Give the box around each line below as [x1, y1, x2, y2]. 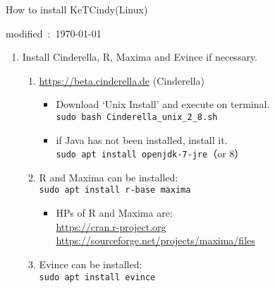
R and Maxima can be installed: [39, 169, 178, 184]
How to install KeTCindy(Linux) [6, 2, 148, 16]
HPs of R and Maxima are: [56, 205, 173, 220]
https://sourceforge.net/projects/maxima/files [56, 233, 255, 248]
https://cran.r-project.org [56, 219, 166, 234]
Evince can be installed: [39, 256, 142, 271]
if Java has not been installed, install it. [56, 132, 228, 147]
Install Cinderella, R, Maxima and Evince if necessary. [22, 49, 258, 64]
